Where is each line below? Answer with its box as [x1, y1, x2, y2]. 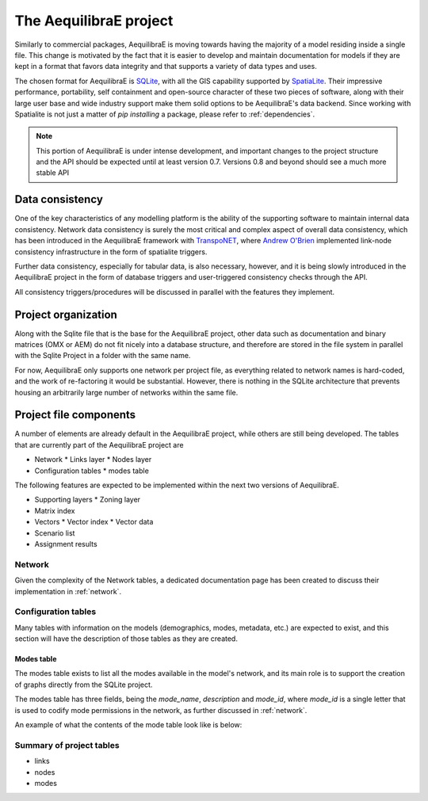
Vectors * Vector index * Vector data [34, 517, 154, 527]
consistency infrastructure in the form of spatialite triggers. [14, 246, 208, 257]
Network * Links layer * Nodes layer [34, 455, 152, 464]
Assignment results [34, 539, 98, 548]
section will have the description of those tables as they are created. [14, 634, 238, 643]
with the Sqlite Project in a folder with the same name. [14, 351, 191, 360]
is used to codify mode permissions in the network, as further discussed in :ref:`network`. [14, 705, 308, 715]
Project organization [14, 307, 118, 321]
